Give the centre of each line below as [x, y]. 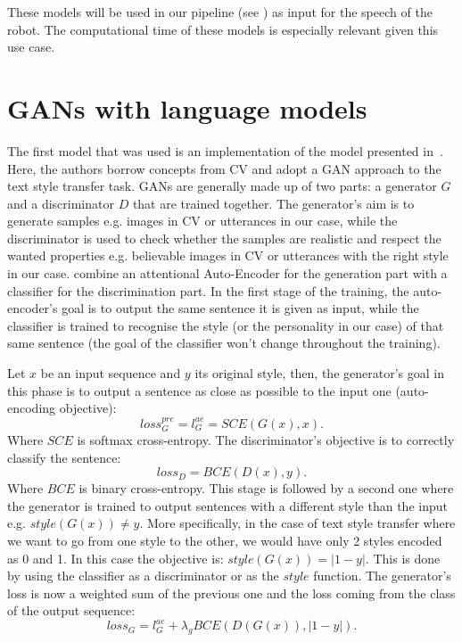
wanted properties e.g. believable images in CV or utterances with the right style [228, 255]
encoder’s [33, 308]
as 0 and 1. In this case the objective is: [115, 558]
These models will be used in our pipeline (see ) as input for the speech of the [220, 12]
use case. [31, 47]
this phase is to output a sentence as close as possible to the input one [199, 390]
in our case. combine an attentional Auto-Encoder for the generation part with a [227, 273]
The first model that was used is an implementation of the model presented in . [225, 150]
